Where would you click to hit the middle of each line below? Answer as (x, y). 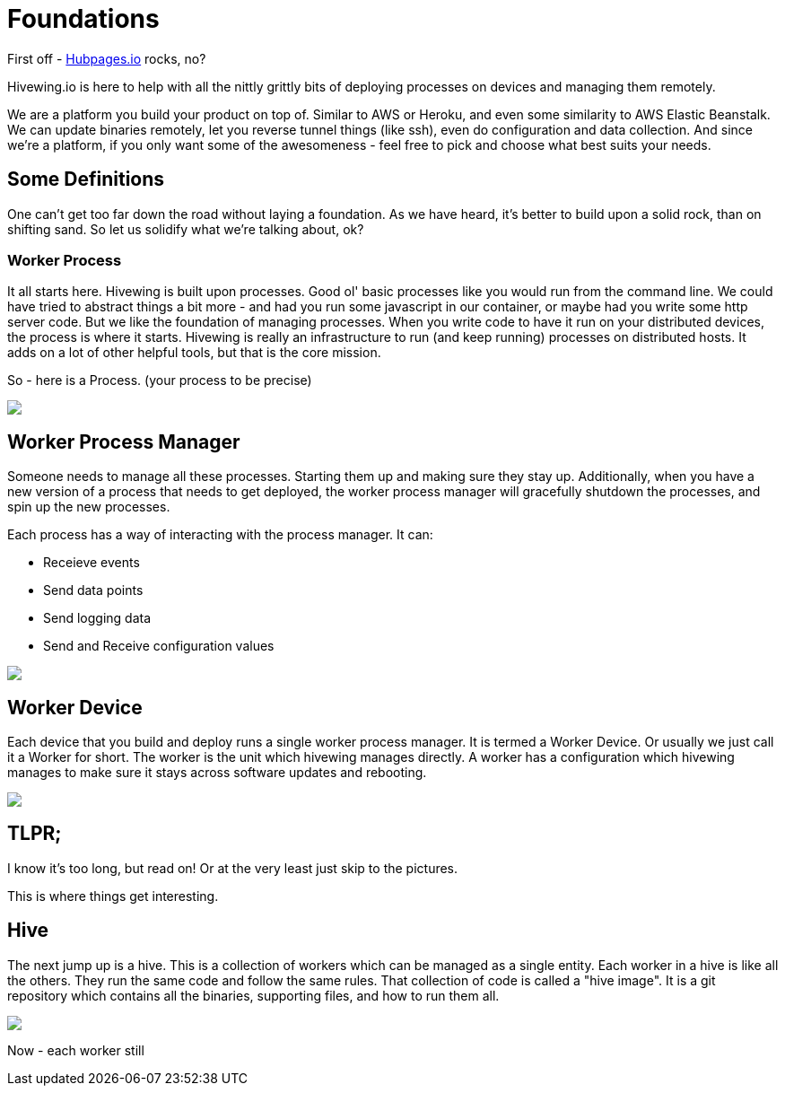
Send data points (93, 590)
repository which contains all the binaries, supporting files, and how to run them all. (253, 995)
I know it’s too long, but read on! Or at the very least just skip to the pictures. (233, 868)
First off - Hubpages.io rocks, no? (107, 58)
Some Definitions (86, 179)
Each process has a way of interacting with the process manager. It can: (220, 535)
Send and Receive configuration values (159, 646)
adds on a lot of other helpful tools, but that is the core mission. (194, 353)
